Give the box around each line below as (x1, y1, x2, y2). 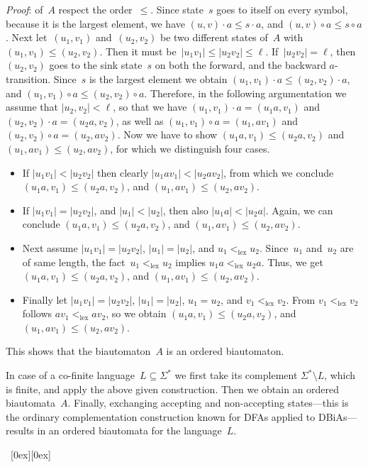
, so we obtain (106, 306, 167, 321)
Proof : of (6, 2, 43, 16)
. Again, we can (265, 202, 333, 217)
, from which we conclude (223, 165, 334, 180)
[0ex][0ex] (11, 447, 51, 462)
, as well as (116, 113, 164, 128)
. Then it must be (99, 43, 177, 58)
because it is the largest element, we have (6, 16, 185, 31)
